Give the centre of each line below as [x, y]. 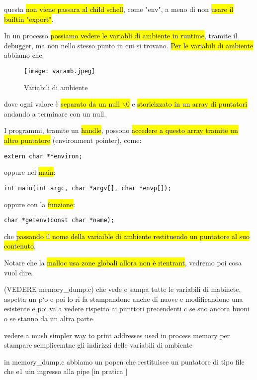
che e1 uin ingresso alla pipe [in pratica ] [66, 371]
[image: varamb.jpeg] [60, 71]
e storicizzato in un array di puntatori [190, 104]
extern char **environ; [43, 156]
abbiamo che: [24, 55]
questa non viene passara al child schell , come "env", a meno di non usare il [119, 9]
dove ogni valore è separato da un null [62, 104]
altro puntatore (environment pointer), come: [73, 140]
